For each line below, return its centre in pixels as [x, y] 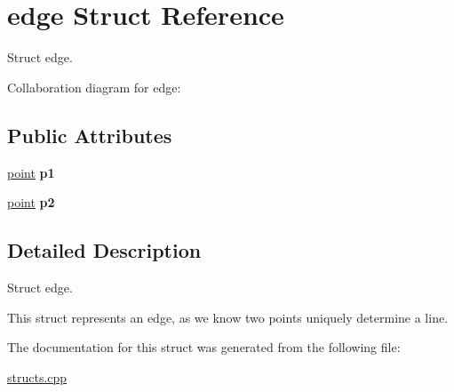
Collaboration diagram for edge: [94, 87]
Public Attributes [90, 135]
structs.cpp [37, 376]
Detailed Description [104, 250]
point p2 [31, 202]
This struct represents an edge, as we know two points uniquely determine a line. [228, 317]
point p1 [31, 172]
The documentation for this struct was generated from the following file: [204, 347]
